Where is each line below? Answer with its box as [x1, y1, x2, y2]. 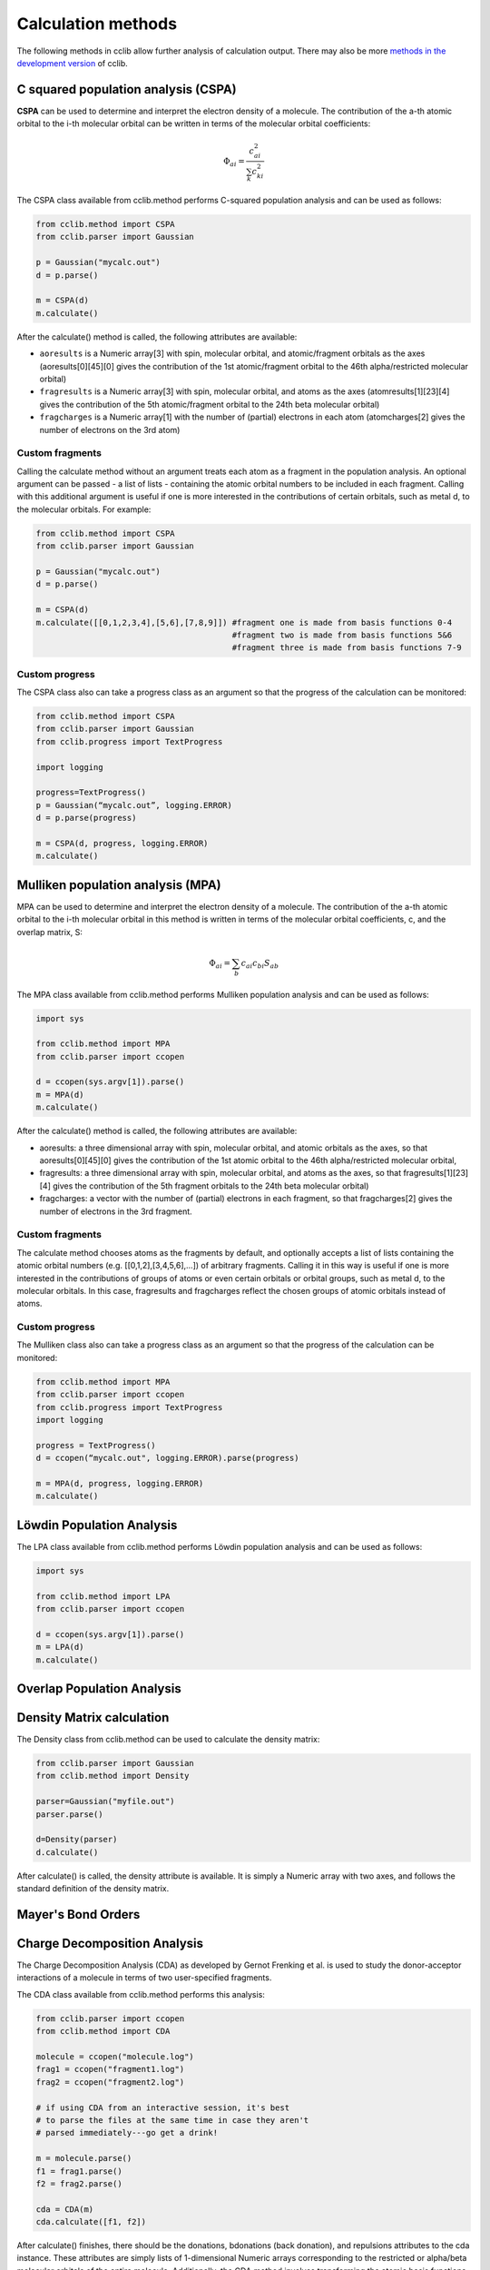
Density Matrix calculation [16, 1710, 170, 1725]
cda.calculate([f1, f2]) [35, 2216, 147, 2227]
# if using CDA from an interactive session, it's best [35, 2102, 290, 2113]
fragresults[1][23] [403, 1168, 469, 1179]
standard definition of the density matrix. [16, 1883, 170, 1894]
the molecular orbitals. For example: [16, 504, 152, 515]
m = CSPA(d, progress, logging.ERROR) [35, 838, 209, 848]
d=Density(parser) [35, 1834, 118, 1845]
